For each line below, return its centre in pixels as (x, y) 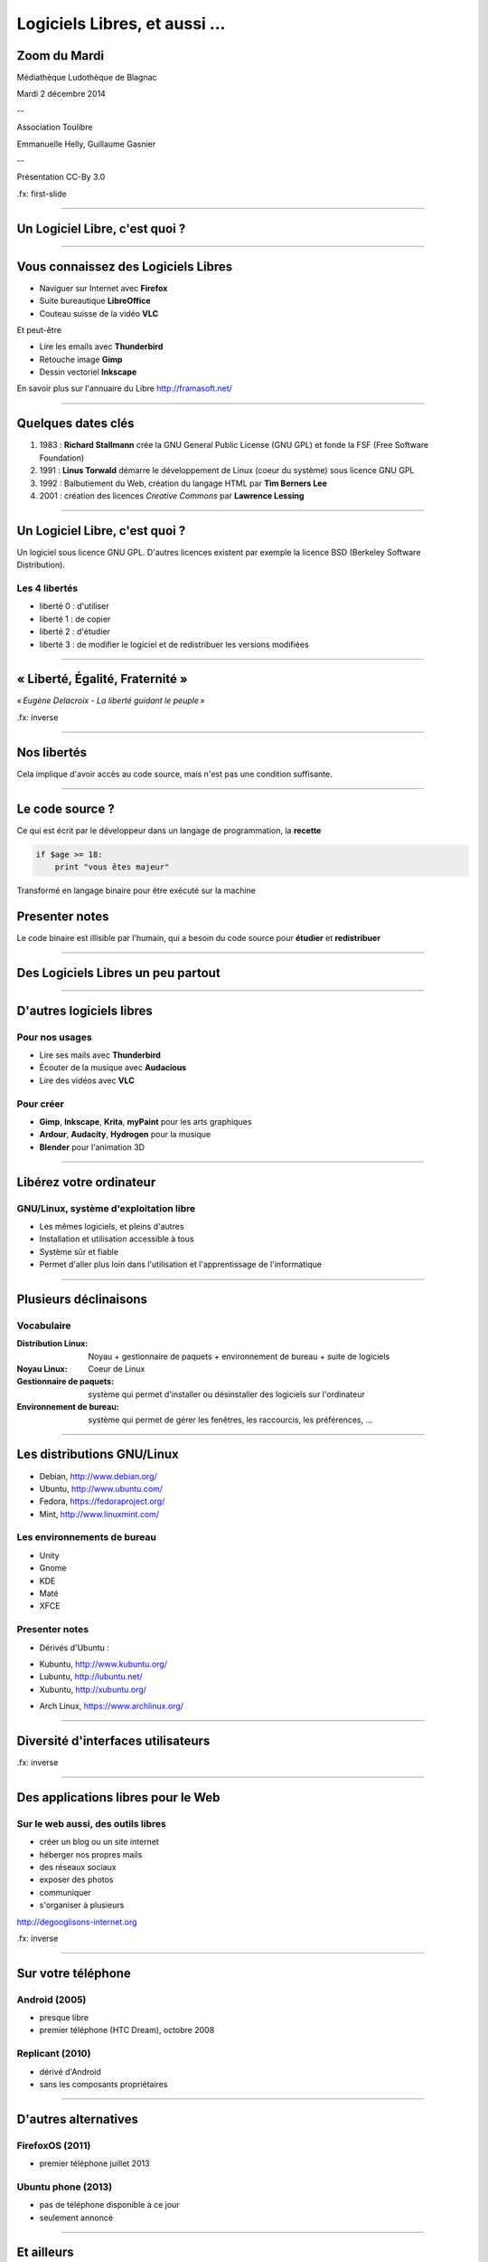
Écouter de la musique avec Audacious (113, 1068)
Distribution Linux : (52, 1344)
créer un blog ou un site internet (99, 1842)
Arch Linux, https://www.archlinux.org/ (112, 1706)
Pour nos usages (54, 1037)
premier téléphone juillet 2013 (94, 2163)
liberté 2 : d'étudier (75, 632)
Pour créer (41, 1104)
